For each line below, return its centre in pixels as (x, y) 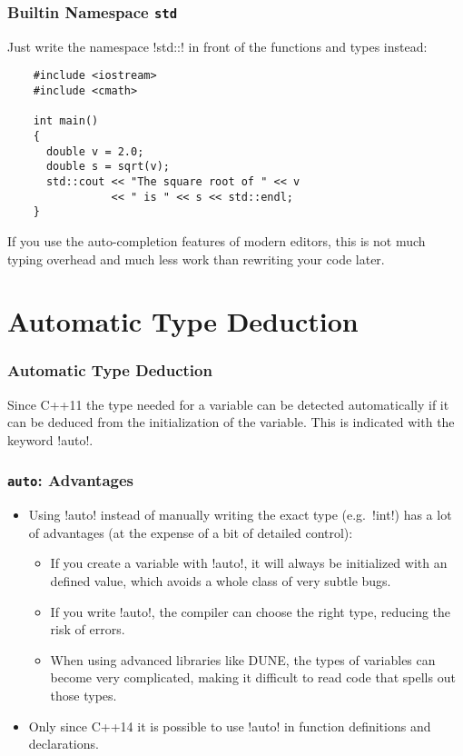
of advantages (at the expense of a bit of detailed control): (191, 532)
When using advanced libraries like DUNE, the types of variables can (243, 659)
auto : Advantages (70, 480)
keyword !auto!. (50, 439)
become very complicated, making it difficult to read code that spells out (253, 677)
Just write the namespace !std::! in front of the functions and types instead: (217, 46)
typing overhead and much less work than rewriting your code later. (196, 259)
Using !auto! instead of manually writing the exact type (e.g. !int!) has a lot (240, 515)
